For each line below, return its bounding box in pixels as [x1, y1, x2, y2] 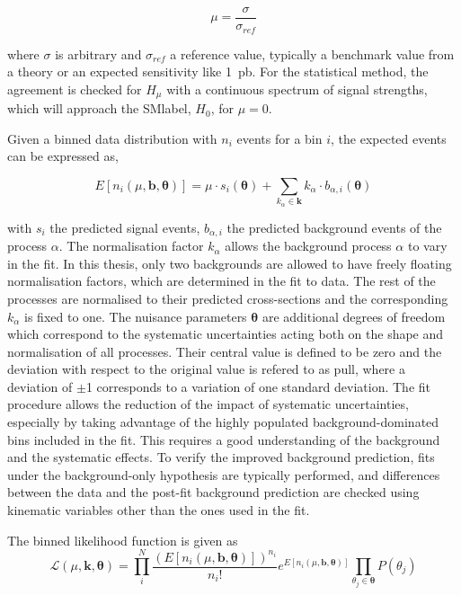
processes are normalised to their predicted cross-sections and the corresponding [7, 289, 448, 307]
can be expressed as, [7, 147, 119, 165]
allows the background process [225, 236, 392, 255]
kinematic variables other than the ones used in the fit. [7, 501, 310, 520]
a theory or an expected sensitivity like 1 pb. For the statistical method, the [7, 62, 429, 81]
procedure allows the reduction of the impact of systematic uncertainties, [7, 395, 409, 413]
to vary [407, 236, 448, 255]
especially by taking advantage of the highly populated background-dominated [7, 413, 439, 431]
